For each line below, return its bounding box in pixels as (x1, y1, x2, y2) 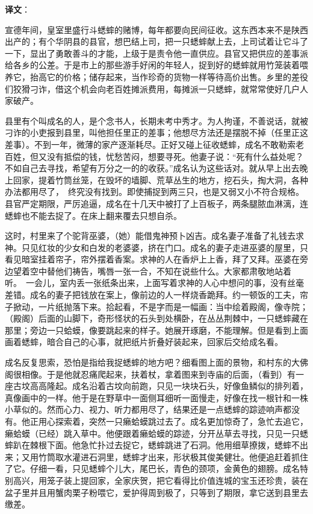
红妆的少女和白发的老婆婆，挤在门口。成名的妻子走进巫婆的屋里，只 (38, 241, 308, 253)
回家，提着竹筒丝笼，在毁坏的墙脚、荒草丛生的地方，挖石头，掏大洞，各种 (13, 173, 308, 186)
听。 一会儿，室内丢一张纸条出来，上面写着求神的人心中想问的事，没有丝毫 (5, 276, 304, 289)
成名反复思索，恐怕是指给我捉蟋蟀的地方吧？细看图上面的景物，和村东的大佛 (5, 356, 308, 369)
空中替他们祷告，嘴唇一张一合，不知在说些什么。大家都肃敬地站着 (29, 264, 291, 277)
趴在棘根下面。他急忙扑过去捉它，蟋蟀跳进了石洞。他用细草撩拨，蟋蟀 (13, 439, 291, 451)
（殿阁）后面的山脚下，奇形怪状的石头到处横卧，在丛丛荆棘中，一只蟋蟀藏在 (5, 312, 308, 325)
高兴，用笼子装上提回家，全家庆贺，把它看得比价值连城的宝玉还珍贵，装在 (13, 474, 308, 486)
